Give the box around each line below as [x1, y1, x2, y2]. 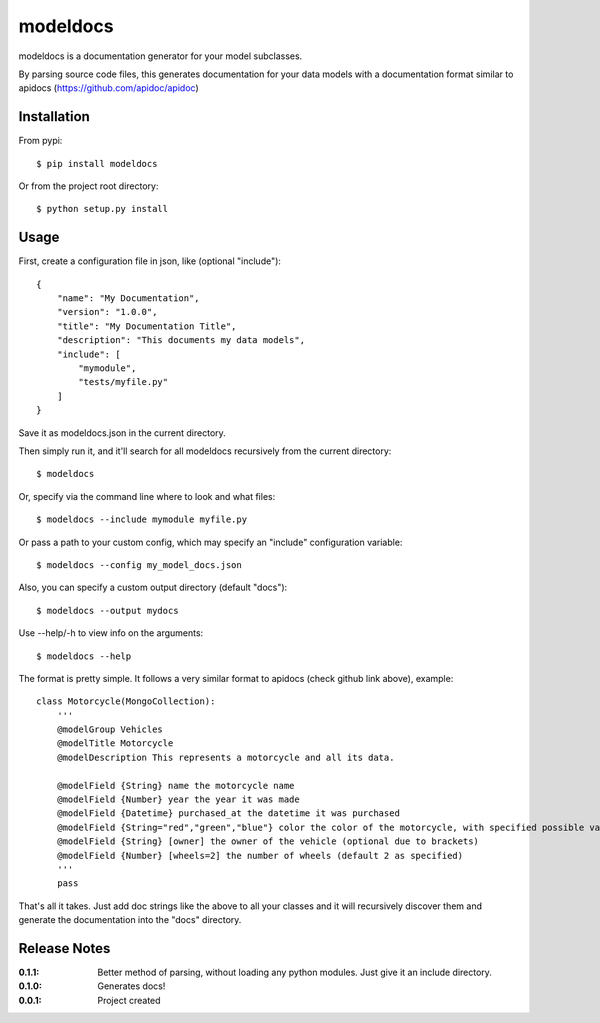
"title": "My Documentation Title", [56, 320, 237, 332]
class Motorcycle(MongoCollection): [36, 696, 216, 707]
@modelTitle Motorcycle [56, 738, 174, 749]
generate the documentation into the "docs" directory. [18, 914, 242, 926]
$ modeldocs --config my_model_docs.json [36, 559, 242, 570]
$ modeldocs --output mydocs [36, 605, 179, 616]
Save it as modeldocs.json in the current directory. [18, 426, 227, 439]
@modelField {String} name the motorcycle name [56, 780, 295, 791]
